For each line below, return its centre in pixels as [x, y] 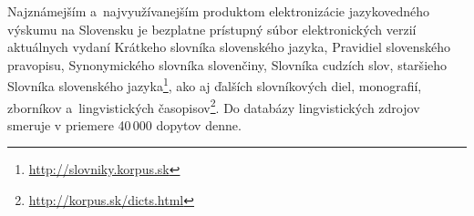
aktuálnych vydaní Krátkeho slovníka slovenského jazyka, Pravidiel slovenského [229, 47]
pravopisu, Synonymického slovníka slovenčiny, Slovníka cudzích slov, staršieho [227, 64]
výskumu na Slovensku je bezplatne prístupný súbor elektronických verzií [212, 29]
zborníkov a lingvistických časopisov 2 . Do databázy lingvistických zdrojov [214, 106]
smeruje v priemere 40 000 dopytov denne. [124, 124]
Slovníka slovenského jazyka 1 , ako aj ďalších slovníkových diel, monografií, [215, 85]
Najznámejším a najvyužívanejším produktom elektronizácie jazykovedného [219, 11]
